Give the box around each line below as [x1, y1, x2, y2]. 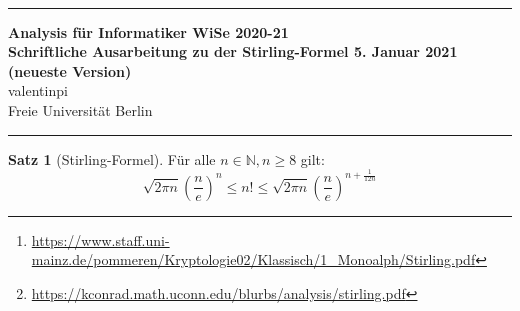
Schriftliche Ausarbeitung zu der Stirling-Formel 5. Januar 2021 [8, 41, 458, 62]
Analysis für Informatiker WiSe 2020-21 [8, 21, 289, 42]
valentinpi [8, 80, 68, 101]
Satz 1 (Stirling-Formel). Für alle [8, 148, 216, 169]
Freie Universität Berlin [8, 99, 153, 120]
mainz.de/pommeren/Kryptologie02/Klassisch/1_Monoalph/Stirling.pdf [31, 249, 476, 270]
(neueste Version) [8, 60, 132, 81]
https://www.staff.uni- [31, 229, 170, 250]
